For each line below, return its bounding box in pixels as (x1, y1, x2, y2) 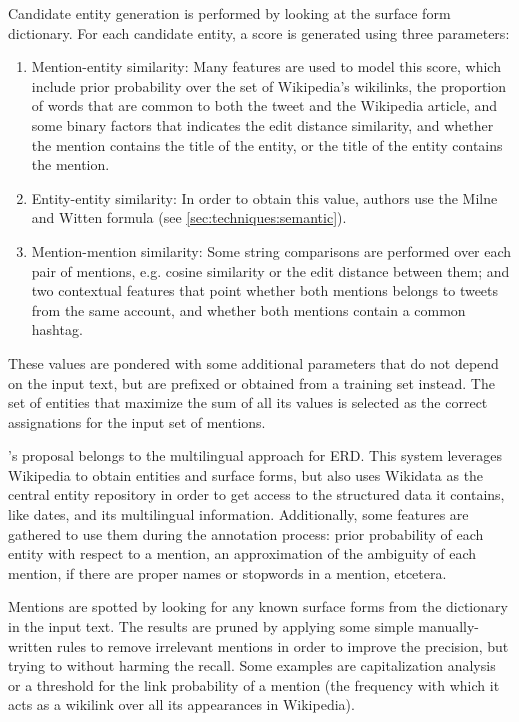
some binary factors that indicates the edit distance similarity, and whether (31, 114, 494, 135)
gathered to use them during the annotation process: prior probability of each (8, 523, 484, 544)
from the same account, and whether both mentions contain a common (31, 299, 466, 320)
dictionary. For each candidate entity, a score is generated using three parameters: (8, 22, 510, 43)
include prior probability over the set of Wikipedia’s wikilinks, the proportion (31, 75, 507, 96)
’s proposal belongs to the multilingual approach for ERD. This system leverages (8, 445, 503, 466)
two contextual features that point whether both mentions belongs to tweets (31, 280, 499, 301)
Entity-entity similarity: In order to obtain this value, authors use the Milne (31, 187, 498, 208)
